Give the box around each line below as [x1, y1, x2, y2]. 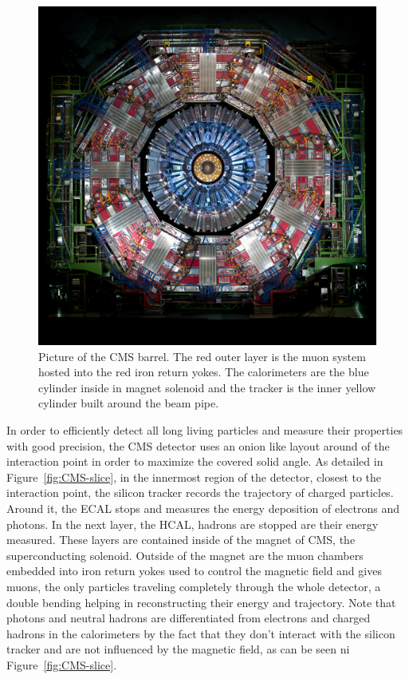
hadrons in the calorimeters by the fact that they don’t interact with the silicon [6, 625, 395, 641]
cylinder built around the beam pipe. [38, 395, 219, 411]
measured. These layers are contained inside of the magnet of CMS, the [6, 531, 356, 548]
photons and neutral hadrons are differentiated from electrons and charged [6, 610, 371, 626]
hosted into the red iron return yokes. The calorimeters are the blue [38, 363, 369, 380]
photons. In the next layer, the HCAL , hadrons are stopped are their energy [6, 515, 379, 532]
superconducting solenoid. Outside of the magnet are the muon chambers [6, 546, 364, 563]
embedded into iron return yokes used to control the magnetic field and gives [6, 562, 382, 579]
